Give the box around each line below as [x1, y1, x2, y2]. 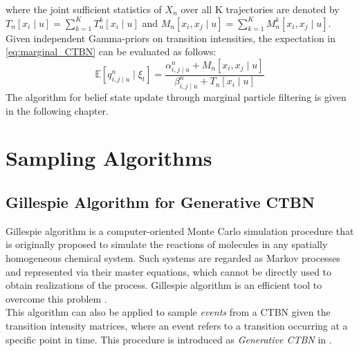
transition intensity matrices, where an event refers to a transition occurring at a [6, 319, 348, 333]
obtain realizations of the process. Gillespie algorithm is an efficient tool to [6, 278, 322, 292]
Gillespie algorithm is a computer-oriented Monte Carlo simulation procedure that [6, 223, 354, 238]
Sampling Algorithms [6, 144, 212, 172]
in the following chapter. [6, 103, 109, 117]
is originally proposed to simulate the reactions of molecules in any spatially [6, 237, 328, 252]
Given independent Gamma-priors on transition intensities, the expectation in [6, 30, 336, 45]
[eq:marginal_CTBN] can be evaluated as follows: [6, 44, 217, 59]
